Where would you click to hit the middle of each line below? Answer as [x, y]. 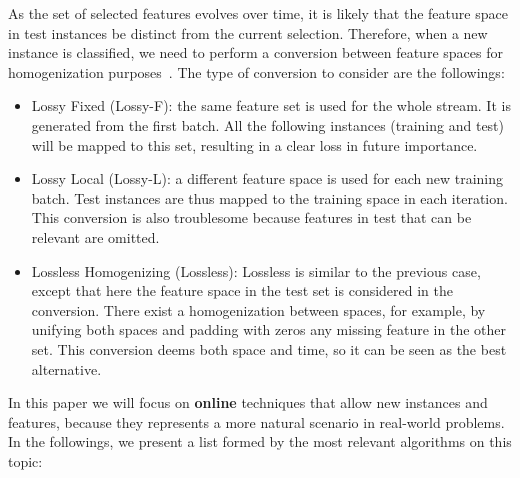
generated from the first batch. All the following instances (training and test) [268, 124]
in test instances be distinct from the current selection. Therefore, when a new [248, 32]
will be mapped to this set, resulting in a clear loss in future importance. [254, 144]
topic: [25, 460]
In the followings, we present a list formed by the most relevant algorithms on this [260, 441]
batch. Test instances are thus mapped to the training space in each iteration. [269, 197]
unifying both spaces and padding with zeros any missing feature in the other [269, 329]
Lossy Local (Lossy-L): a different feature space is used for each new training [267, 178]
